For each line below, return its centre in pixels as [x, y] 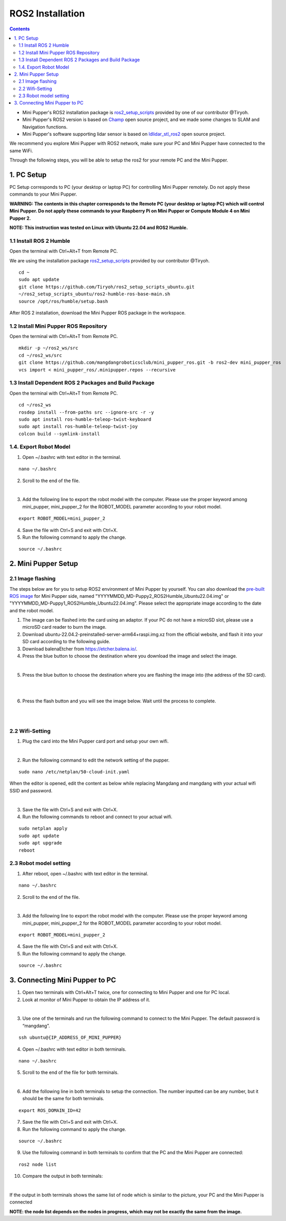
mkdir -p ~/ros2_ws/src [49, 348]
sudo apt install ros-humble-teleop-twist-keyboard [85, 419]
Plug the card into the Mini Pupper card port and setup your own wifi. [96, 741]
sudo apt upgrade [40, 843]
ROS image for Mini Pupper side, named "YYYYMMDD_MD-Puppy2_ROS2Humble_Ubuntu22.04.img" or [119, 596]
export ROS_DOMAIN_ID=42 [50, 1110]
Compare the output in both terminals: [63, 1176]
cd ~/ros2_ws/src [40, 355]
